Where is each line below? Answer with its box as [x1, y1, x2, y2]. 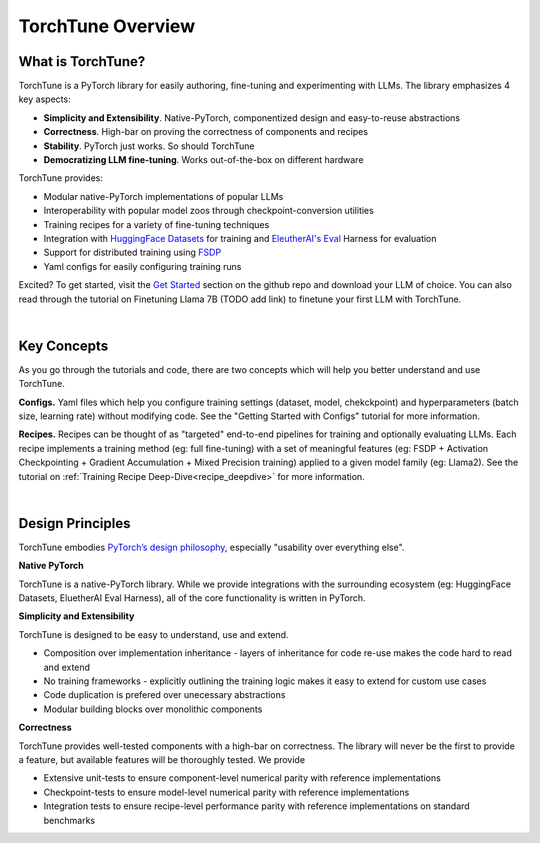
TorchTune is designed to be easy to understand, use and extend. [18, 628, 289, 640]
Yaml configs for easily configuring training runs [43, 260, 242, 272]
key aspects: [18, 93, 71, 105]
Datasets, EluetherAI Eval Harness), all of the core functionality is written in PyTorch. [18, 592, 366, 604]
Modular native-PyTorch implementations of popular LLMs [43, 190, 284, 202]
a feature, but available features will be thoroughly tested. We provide [18, 753, 305, 765]
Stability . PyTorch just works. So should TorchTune [43, 140, 255, 152]
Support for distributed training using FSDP [43, 246, 222, 259]
